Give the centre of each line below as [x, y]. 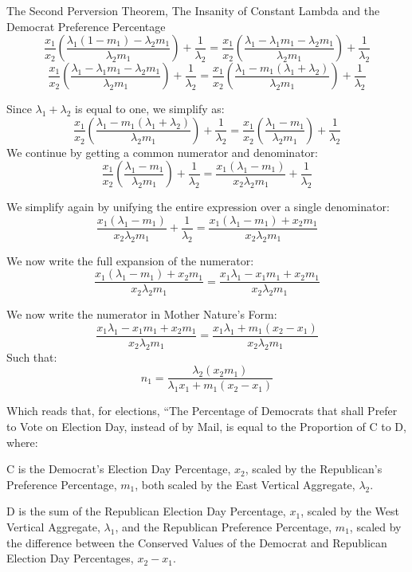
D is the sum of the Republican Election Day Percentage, [146, 511]
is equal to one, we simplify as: [150, 109]
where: [22, 442]
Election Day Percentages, [70, 558]
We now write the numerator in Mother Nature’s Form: [142, 314]
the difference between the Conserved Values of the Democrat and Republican [197, 542]
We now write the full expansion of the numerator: [130, 260]
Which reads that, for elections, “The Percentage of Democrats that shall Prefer [202, 411]
